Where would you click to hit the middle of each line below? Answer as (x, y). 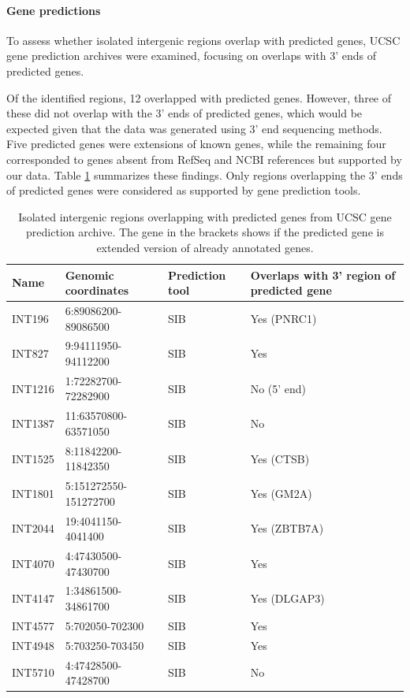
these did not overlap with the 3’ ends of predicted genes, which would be (184, 113)
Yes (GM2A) (281, 493)
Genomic (89, 275)
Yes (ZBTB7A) (287, 528)
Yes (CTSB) (280, 458)
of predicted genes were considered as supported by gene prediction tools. (184, 190)
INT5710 (33, 672)
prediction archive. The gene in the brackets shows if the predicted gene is (205, 232)
